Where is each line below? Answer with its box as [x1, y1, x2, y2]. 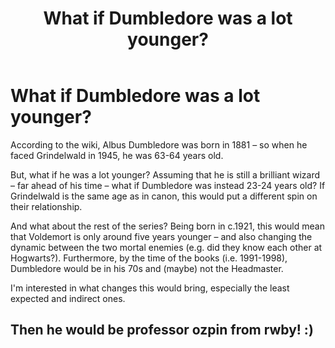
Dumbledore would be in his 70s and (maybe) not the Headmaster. [10, 262, 284, 274]
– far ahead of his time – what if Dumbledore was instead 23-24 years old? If [10, 179, 326, 191]
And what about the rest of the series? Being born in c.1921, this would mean [10, 220, 325, 232]
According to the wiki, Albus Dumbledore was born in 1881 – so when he [10, 138, 308, 151]
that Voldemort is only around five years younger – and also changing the [10, 230, 313, 242]
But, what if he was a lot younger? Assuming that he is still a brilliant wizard [10, 168, 321, 181]
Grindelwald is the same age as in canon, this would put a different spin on [10, 190, 318, 202]
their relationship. [10, 200, 83, 212]
